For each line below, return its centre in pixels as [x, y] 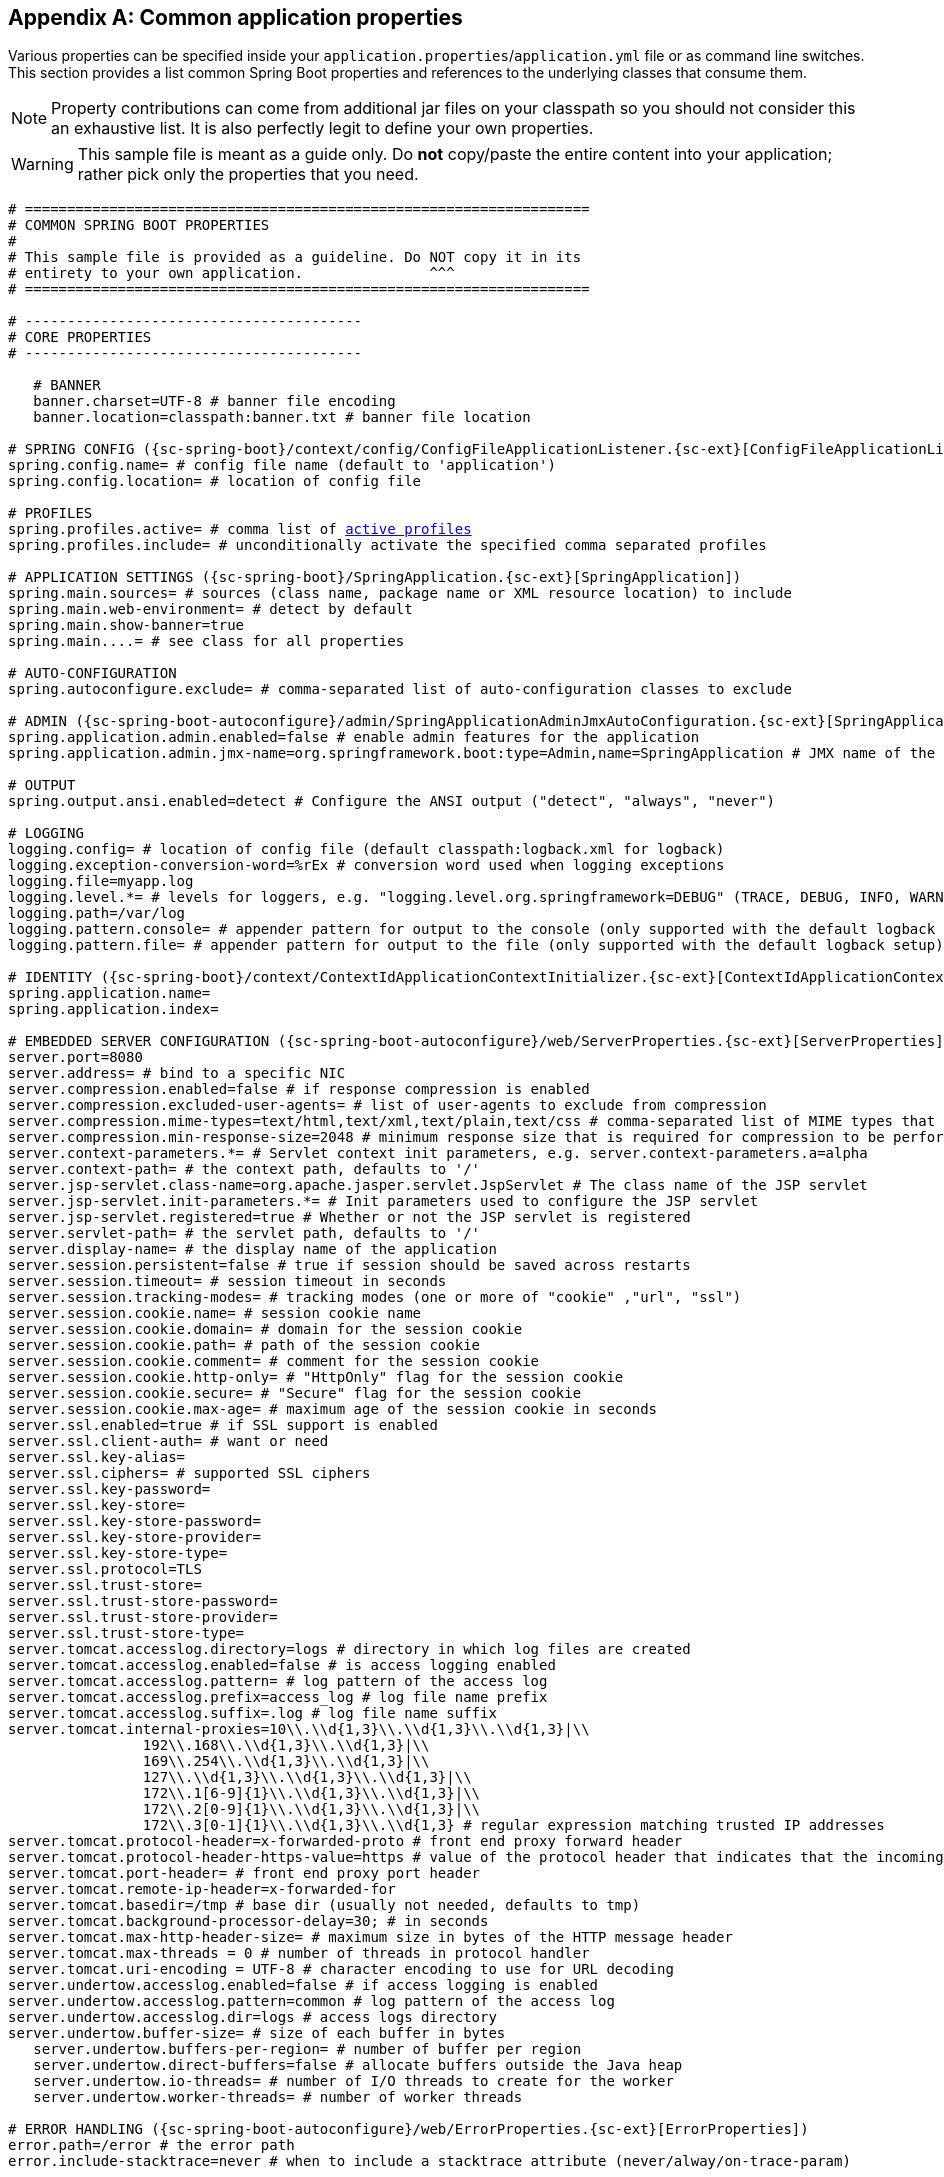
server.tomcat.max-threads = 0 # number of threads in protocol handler [299, 1953]
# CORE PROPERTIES [80, 337]
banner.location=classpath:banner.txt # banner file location [282, 417]
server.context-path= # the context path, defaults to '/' [244, 1169]
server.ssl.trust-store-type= [126, 1633]
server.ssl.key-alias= [97, 1457]
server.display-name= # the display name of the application [252, 1249]
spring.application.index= [113, 1009]
